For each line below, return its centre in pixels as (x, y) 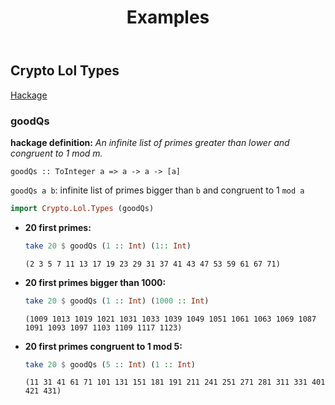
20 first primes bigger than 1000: (95, 282)
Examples (168, 17)
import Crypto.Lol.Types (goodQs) (82, 208)
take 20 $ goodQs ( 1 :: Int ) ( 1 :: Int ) (108, 246)
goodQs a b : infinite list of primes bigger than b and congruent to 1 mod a (157, 190)
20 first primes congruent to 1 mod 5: (103, 346)
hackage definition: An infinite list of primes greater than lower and (150, 142)
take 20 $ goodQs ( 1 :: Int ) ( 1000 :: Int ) (117, 301)
